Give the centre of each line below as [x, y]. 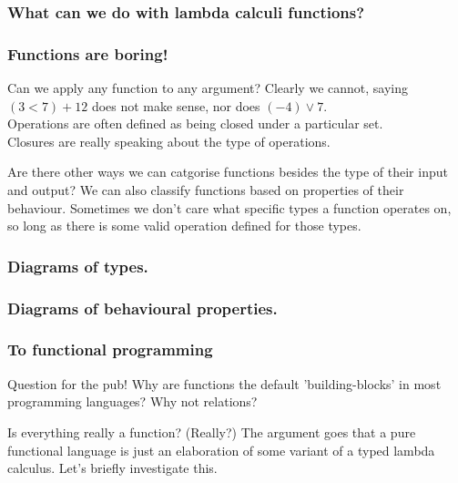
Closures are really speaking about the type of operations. [169, 141]
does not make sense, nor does [176, 105]
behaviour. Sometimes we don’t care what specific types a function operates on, [229, 207]
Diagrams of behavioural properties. [142, 308]
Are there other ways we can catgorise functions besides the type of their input [228, 172]
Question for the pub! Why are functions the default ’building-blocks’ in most [224, 383]
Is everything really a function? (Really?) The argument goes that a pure [212, 432]
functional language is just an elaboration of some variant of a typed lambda [221, 450]
